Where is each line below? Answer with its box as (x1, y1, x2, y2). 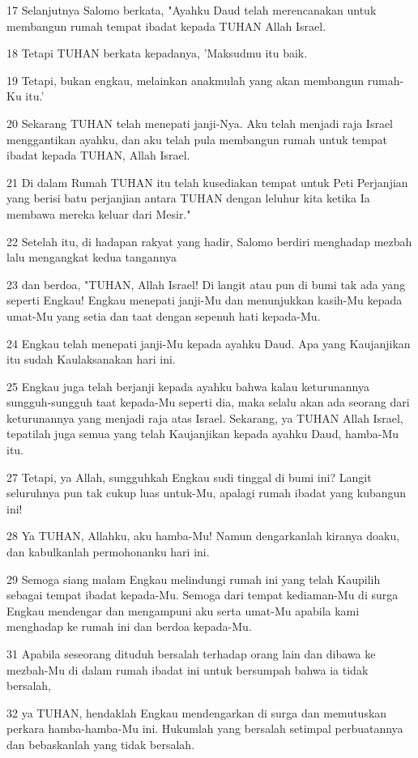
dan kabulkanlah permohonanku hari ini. (6, 543, 210, 560)
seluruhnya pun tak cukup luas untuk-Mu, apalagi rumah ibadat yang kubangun (6, 484, 407, 501)
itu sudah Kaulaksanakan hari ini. (6, 351, 176, 368)
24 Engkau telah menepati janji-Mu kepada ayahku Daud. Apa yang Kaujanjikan (6, 334, 411, 351)
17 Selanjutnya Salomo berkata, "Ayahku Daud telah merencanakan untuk (6, 2, 377, 18)
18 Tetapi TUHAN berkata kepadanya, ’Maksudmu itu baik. (6, 45, 308, 62)
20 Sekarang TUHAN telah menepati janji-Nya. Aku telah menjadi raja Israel (6, 114, 393, 131)
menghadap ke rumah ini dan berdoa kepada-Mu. (6, 618, 252, 635)
